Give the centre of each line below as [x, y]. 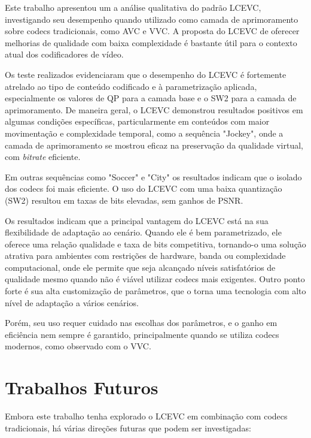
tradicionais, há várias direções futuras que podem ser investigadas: [128, 428]
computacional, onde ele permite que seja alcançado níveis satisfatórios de [140, 267]
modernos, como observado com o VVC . [78, 346]
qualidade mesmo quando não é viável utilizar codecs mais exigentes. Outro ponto [155, 279]
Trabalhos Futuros [82, 387]
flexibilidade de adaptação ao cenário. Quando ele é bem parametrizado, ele [143, 232]
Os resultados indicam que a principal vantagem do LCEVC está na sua [137, 220]
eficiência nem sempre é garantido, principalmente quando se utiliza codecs [142, 334]
